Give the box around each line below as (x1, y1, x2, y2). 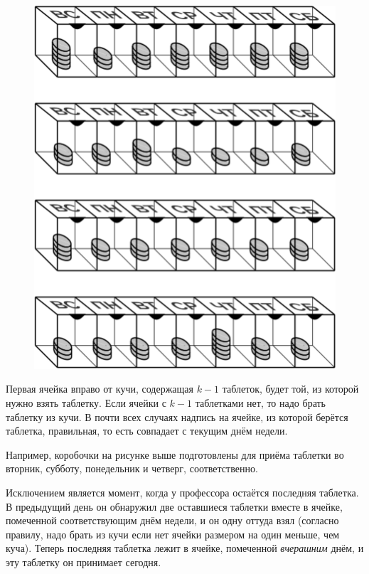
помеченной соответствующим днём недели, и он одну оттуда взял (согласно (6, 513, 339, 528)
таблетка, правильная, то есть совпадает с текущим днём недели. (6, 423, 288, 438)
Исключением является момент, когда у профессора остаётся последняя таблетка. (6, 484, 359, 499)
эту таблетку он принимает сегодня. (6, 554, 161, 569)
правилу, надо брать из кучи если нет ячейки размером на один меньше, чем (6, 526, 340, 541)
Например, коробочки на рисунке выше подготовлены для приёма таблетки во (6, 447, 344, 462)
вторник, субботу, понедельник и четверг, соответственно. (6, 461, 258, 476)
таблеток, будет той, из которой (222, 381, 359, 396)
